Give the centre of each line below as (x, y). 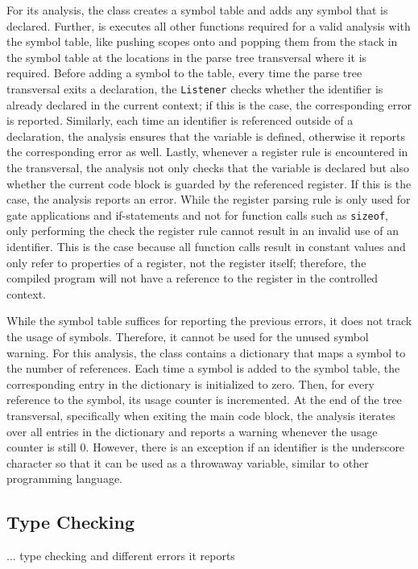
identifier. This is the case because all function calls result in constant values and (206, 247)
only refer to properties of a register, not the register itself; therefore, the (186, 262)
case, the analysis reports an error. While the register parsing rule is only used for (209, 199)
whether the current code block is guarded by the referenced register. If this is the (209, 183)
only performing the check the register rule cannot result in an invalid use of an (203, 231)
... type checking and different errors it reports (121, 556)
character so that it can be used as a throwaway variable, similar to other (188, 462)
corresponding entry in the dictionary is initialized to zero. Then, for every (191, 383)
